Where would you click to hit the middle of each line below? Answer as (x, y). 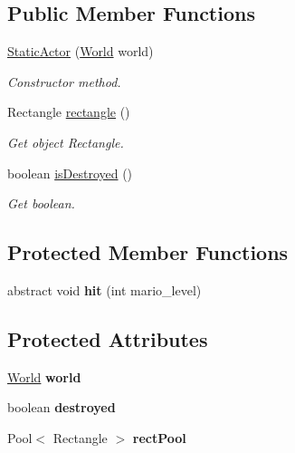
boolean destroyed (62, 407)
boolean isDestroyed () (70, 173)
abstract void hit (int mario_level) (105, 289)
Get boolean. (41, 203)
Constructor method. (64, 81)
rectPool (159, 437)
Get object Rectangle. (66, 142)
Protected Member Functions (148, 252)
